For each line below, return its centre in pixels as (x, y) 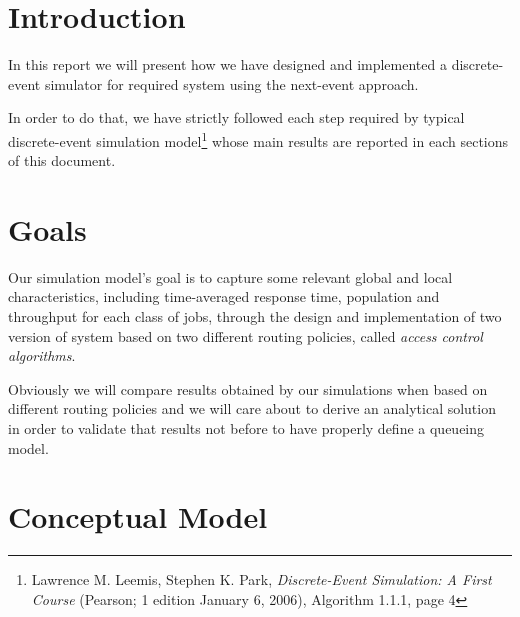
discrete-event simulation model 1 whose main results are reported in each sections (258, 139)
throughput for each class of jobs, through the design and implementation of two (255, 316)
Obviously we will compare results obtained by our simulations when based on (248, 388)
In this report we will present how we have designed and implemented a (227, 64)
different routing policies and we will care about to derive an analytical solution (252, 408)
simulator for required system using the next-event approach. (231, 83)
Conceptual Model (138, 516)
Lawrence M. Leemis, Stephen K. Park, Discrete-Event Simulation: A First (261, 579)
